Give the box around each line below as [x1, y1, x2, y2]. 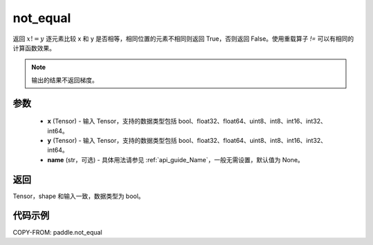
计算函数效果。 [12, 43, 55, 52]
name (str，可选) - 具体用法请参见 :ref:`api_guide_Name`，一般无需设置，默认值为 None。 [47, 155, 304, 164]
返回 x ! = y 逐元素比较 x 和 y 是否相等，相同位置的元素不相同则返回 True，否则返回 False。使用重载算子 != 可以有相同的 [12, 35, 354, 43]
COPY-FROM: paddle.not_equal [12, 228, 103, 236]
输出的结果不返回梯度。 [31, 76, 98, 84]
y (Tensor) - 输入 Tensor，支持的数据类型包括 [47, 136, 178, 144]
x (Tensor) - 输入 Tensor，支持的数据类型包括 [47, 117, 178, 126]
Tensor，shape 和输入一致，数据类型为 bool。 [12, 192, 145, 200]
